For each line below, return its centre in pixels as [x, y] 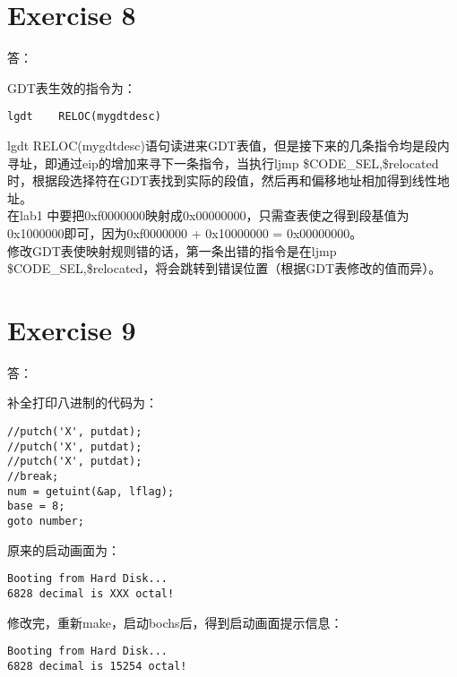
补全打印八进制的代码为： [82, 403]
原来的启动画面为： [64, 549]
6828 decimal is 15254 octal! [97, 666]
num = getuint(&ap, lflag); [91, 491]
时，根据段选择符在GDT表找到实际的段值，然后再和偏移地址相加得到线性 [222, 180]
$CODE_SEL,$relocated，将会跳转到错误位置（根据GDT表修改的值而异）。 [224, 268]
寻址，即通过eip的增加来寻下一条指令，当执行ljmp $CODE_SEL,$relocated [223, 163]
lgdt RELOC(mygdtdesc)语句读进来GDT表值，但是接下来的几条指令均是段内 [228, 145]
